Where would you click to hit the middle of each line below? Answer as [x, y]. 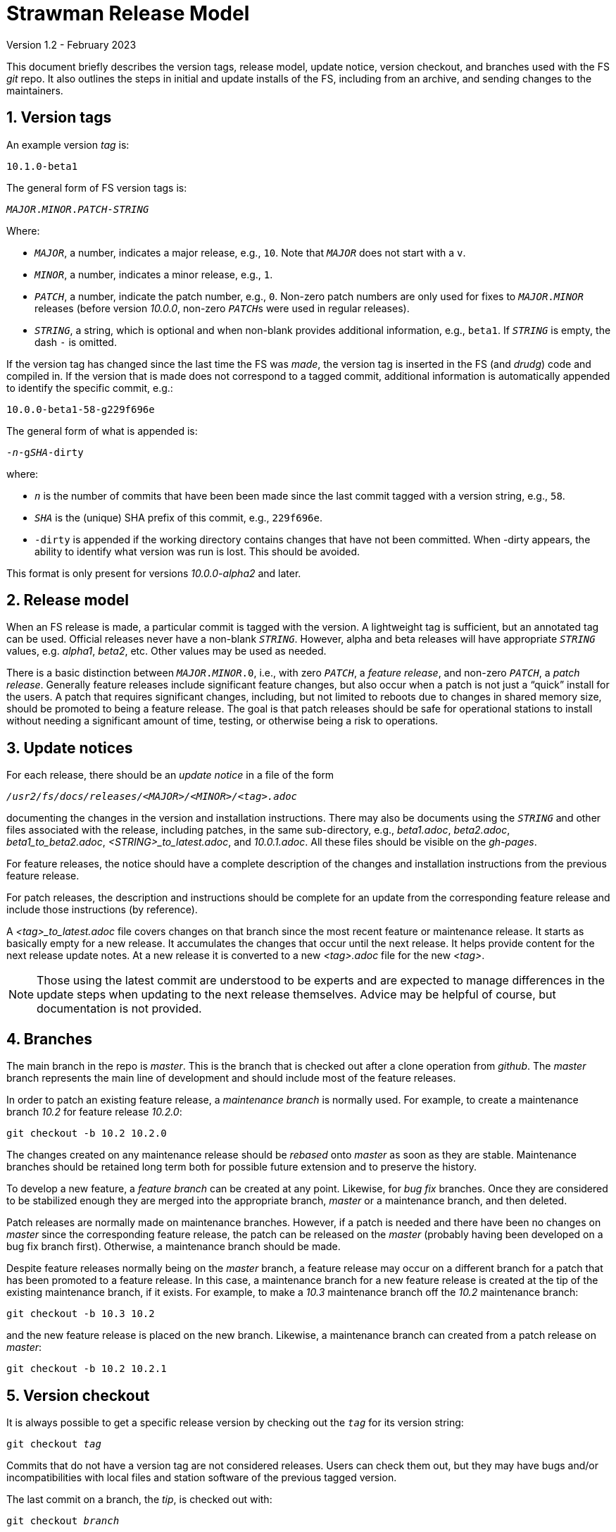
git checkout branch [63, 1520]
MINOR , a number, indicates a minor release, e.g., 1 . [154, 274]
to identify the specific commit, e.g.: [90, 388]
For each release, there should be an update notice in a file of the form [170, 775]
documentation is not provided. [119, 1009]
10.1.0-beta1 [42, 166]
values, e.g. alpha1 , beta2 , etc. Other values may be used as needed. [166, 651]
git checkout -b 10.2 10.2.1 [87, 1369]
